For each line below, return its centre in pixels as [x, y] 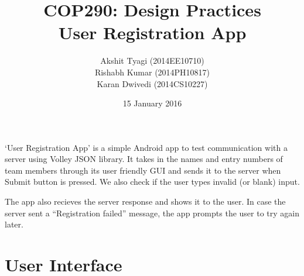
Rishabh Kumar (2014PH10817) [152, 72]
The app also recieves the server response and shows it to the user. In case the [145, 201]
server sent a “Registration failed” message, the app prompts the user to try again [152, 213]
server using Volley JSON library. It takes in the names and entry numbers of [144, 159]
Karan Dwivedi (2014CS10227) [152, 83]
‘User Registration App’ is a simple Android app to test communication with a [146, 147]
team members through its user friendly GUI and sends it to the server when [143, 170]
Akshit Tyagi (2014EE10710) [152, 61]
